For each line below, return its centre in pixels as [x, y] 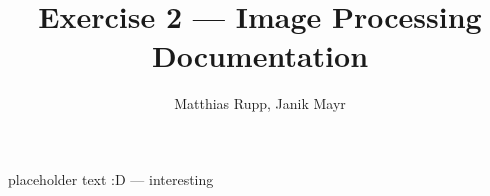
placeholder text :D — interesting [111, 178]
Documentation [260, 55]
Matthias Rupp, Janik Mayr [260, 103]
